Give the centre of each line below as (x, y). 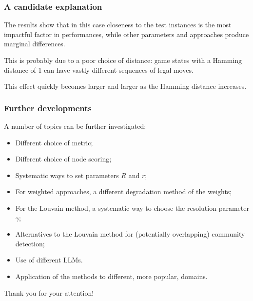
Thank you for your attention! (49, 292)
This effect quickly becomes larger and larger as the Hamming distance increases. (125, 86)
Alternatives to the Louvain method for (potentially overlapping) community (130, 234)
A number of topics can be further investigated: (75, 126)
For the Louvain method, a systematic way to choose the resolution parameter (132, 208)
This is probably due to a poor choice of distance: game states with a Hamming (123, 60)
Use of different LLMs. (49, 260)
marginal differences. (35, 44)
